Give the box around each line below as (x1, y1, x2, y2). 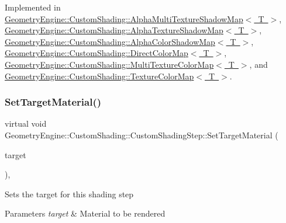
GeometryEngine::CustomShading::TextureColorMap (5, 69, 194, 82)
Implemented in (5, 1, 61, 13)
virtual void (5, 117, 47, 130)
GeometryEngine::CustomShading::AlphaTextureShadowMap (5, 24, 223, 36)
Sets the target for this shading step (5, 187, 134, 200)
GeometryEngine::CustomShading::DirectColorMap (5, 47, 188, 59)
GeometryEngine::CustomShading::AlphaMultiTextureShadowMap (5, 12, 243, 25)
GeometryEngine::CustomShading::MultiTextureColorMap (5, 58, 214, 70)
